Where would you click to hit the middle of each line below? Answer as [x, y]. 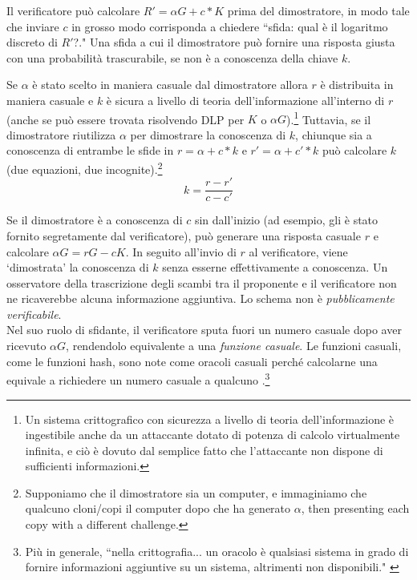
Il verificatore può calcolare [73, 10]
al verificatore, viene [298, 251]
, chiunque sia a [334, 134]
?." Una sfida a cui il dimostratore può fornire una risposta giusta [234, 42]
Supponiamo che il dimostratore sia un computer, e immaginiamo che [196, 492]
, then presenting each [355, 508]
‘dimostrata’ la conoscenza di [78, 267]
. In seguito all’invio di [181, 251]
